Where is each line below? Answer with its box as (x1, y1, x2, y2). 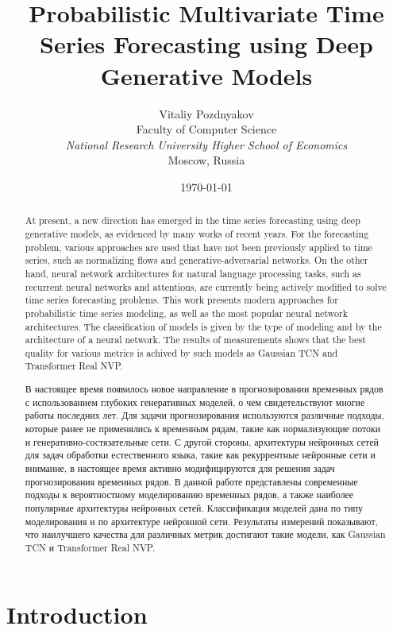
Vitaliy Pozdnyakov (159, 105, 254, 122)
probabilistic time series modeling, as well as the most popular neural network (25, 306, 348, 319)
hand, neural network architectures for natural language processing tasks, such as (25, 266, 361, 280)
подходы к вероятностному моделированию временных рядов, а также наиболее (25, 488, 354, 501)
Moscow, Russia (168, 152, 245, 168)
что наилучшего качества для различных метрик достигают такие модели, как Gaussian (25, 528, 386, 541)
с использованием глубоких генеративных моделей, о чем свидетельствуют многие (25, 395, 365, 408)
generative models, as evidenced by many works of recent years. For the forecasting (25, 226, 369, 240)
